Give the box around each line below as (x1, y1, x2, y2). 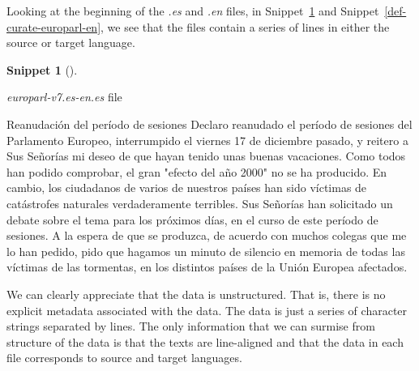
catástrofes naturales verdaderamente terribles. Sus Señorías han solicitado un (6, 194, 393, 211)
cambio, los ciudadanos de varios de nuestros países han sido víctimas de (6, 179, 367, 196)
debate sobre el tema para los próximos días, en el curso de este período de (6, 211, 378, 228)
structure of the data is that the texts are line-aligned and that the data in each (6, 333, 404, 350)
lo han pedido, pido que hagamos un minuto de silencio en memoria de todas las (6, 242, 405, 259)
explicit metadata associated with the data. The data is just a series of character (6, 301, 408, 318)
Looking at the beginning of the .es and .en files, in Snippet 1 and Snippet (6, 2, 379, 19)
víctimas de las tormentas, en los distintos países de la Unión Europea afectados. (6, 258, 408, 275)
